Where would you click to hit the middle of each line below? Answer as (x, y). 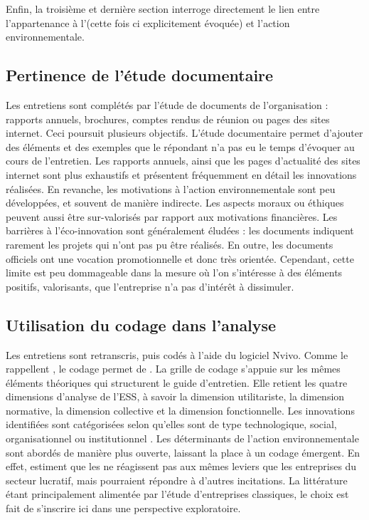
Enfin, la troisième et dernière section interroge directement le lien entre (163, 9)
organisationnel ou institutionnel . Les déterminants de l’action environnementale (182, 438)
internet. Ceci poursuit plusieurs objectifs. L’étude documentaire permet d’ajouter (184, 133)
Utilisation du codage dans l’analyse (141, 324)
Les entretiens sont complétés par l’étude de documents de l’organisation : (167, 104)
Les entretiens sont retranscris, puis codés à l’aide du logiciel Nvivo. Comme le (177, 354)
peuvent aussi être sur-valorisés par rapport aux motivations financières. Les (172, 216)
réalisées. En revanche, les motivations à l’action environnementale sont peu (171, 188)
